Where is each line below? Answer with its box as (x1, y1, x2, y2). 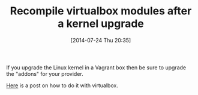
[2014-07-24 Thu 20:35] (70, 36, 131, 44)
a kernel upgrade (58, 17, 144, 30)
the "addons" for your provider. (6, 70, 84, 77)
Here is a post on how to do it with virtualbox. (6, 82, 118, 89)
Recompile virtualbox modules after (10, 4, 192, 18)
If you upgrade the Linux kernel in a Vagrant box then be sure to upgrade (6, 64, 187, 71)
